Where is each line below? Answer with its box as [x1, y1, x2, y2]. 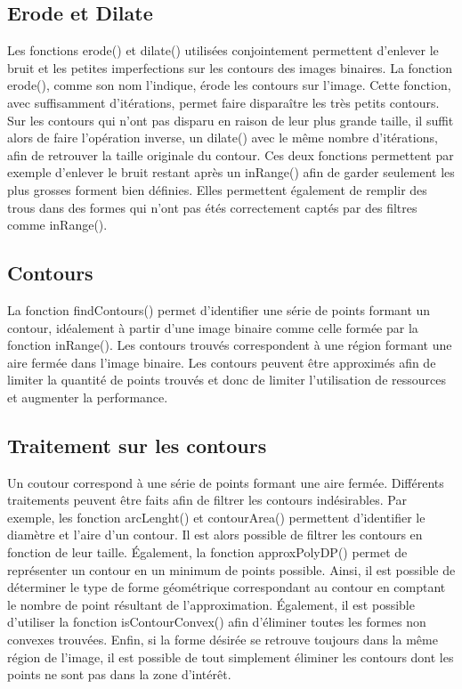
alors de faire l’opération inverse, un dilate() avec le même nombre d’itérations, [7, 128, 438, 147]
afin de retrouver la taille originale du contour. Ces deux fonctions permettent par [7, 145, 454, 164]
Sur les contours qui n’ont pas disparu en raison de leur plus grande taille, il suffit [7, 110, 454, 129]
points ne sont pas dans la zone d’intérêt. [7, 665, 231, 684]
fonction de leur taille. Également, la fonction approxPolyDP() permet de [7, 543, 408, 562]
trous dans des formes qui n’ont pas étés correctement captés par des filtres [7, 198, 417, 216]
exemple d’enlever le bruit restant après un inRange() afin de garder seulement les [7, 163, 455, 182]
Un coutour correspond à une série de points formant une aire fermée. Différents [7, 473, 444, 491]
